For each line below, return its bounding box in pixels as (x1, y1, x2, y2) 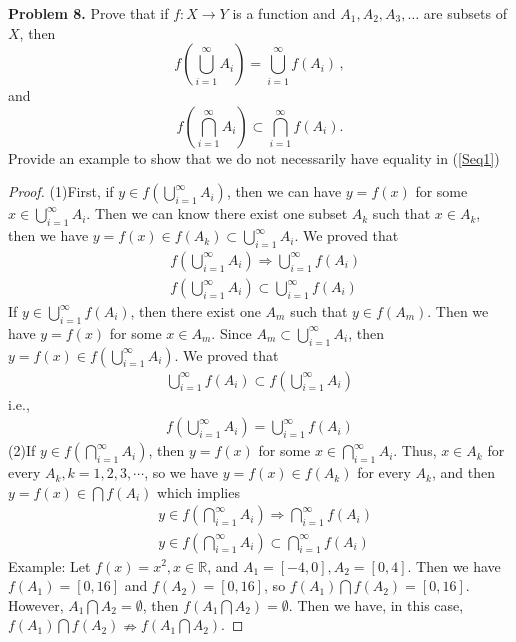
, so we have (144, 462, 219, 483)
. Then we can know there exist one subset (86, 203, 348, 224)
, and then (431, 462, 495, 483)
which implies (156, 481, 240, 502)
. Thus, (393, 440, 437, 461)
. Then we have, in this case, (288, 594, 464, 615)
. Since (211, 322, 252, 343)
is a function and (232, 3, 336, 23)
